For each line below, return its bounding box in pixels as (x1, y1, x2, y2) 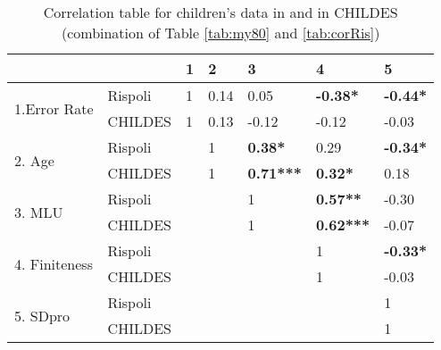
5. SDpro (14, 304, 71, 326)
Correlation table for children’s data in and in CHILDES (43, 2, 398, 22)
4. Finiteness (14, 253, 93, 274)
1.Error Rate (14, 97, 94, 119)
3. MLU (14, 201, 63, 222)
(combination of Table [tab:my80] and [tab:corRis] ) (61, 22, 380, 43)
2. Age (14, 149, 54, 171)
